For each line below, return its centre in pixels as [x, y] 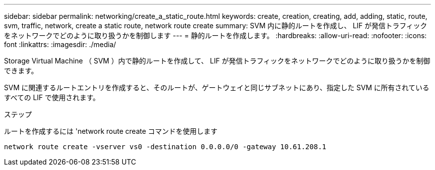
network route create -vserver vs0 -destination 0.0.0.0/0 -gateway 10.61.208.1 [165, 147]
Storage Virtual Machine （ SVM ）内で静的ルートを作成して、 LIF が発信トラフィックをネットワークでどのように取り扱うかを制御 [217, 61]
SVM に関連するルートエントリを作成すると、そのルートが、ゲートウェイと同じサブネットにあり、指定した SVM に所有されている [217, 87]
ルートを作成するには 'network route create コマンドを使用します [111, 131]
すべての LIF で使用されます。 [52, 97]
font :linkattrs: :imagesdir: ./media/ [60, 44]
